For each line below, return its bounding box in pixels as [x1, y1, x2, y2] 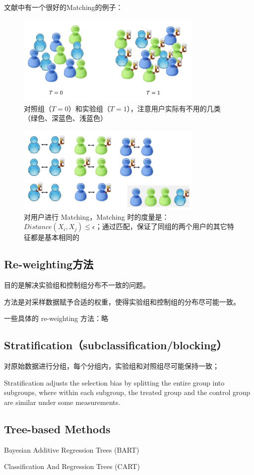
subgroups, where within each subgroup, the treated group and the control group [4, 387, 251, 397]
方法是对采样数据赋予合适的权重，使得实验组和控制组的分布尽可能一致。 [4, 296, 240, 307]
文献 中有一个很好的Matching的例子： [4, 2, 123, 12]
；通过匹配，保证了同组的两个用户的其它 [95, 221, 227, 232]
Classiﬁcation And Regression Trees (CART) [4, 461, 140, 472]
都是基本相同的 [30, 232, 79, 242]
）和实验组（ [68, 103, 110, 113]
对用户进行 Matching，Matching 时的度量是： [24, 211, 169, 222]
